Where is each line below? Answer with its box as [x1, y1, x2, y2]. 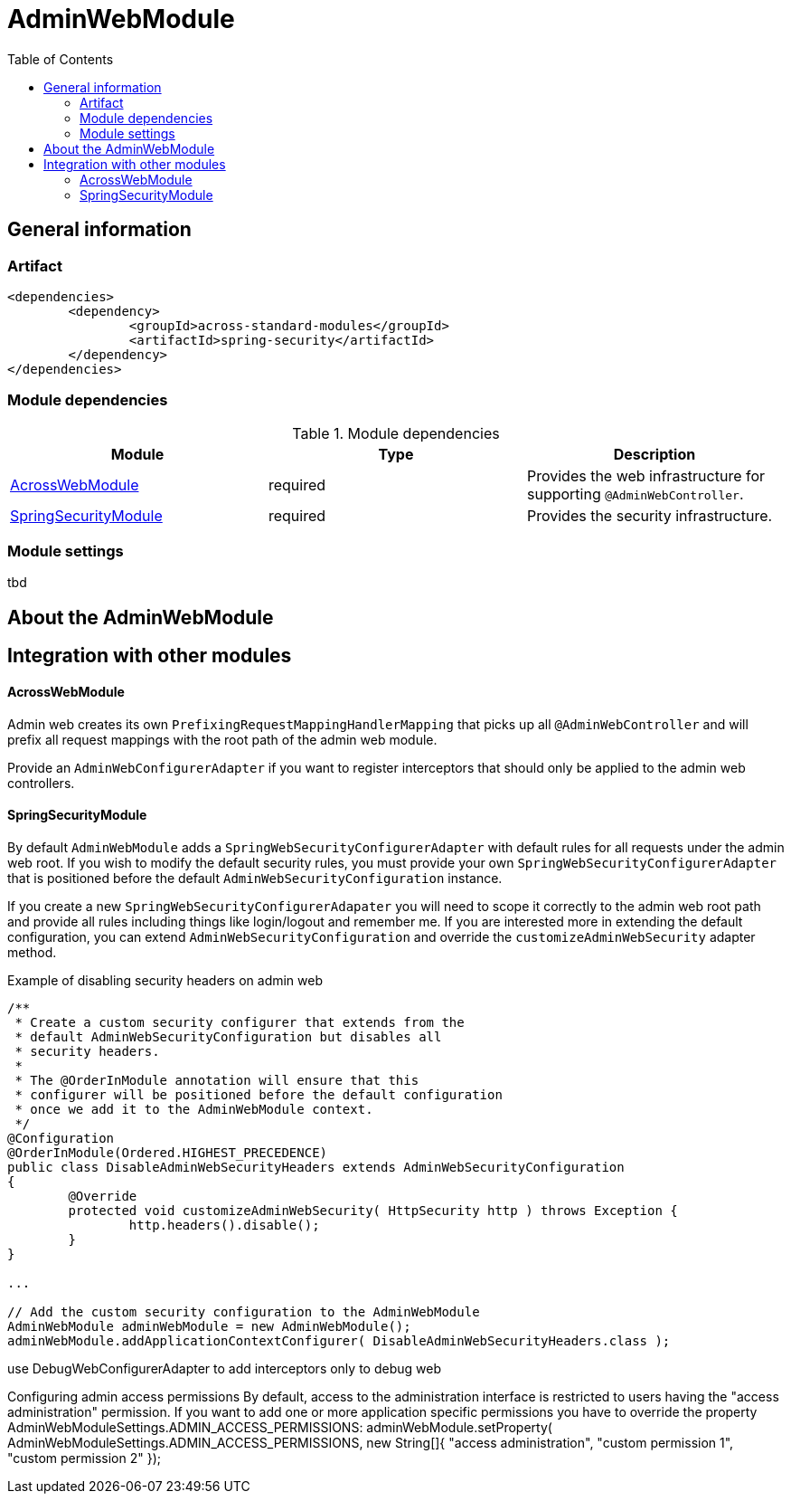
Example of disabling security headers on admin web [7, 972, 324, 988]
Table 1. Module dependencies [292, 423, 500, 442]
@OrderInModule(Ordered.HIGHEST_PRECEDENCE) [7, 1145, 328, 1160]
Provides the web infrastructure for [526, 466, 766, 485]
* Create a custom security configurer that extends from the [14, 1014, 465, 1030]
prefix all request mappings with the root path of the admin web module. [7, 731, 438, 747]
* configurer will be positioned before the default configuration [14, 1087, 503, 1102]
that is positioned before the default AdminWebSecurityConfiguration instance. [7, 869, 503, 886]
